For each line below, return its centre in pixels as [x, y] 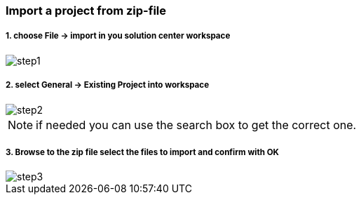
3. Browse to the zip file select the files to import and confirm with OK [142, 152]
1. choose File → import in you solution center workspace [118, 36]
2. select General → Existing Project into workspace [108, 85]
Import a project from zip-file [86, 11]
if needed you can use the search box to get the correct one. [196, 125]
